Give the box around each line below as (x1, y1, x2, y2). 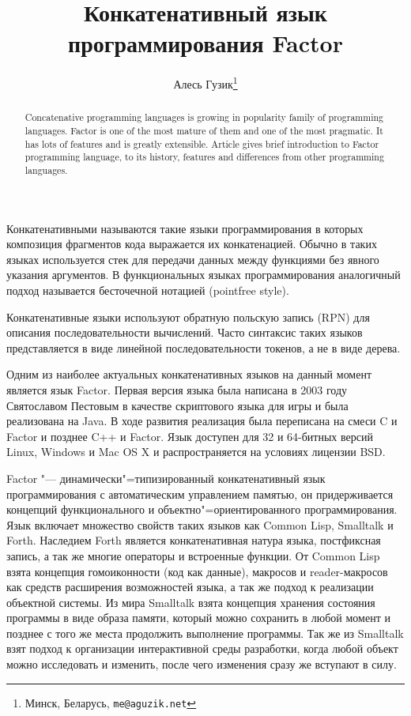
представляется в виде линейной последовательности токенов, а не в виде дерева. (6, 339, 401, 356)
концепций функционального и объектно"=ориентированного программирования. (6, 501, 398, 518)
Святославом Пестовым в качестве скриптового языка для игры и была (6, 397, 349, 413)
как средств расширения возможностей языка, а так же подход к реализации (6, 578, 374, 595)
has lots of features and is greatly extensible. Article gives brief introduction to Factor (25, 137, 379, 150)
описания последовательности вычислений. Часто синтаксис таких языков (6, 324, 363, 341)
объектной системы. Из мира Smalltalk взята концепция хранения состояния (6, 594, 375, 610)
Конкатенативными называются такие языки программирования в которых (6, 220, 364, 236)
